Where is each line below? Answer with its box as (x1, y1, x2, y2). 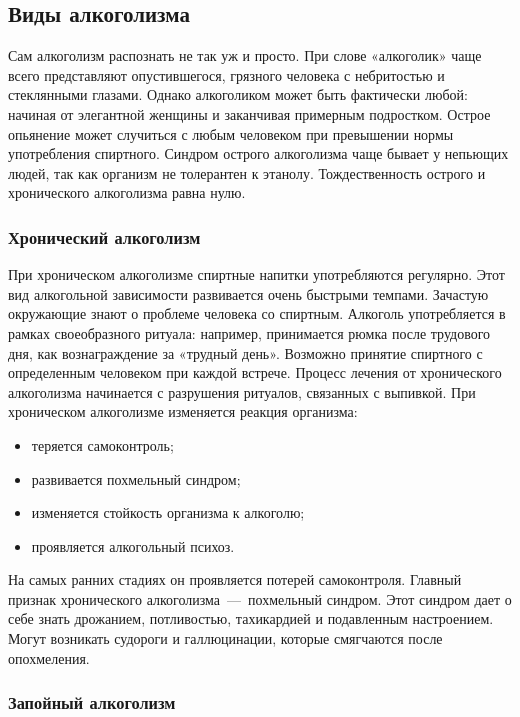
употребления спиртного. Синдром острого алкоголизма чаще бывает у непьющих (8, 143, 509, 164)
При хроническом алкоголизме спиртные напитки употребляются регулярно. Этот (8, 264, 505, 285)
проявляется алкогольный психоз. (31, 535, 235, 556)
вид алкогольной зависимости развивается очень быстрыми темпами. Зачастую (8, 283, 489, 304)
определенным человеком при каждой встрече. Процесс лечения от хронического (8, 362, 502, 383)
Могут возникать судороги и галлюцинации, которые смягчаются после (8, 628, 443, 649)
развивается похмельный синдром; (31, 468, 241, 489)
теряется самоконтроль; (31, 434, 174, 455)
